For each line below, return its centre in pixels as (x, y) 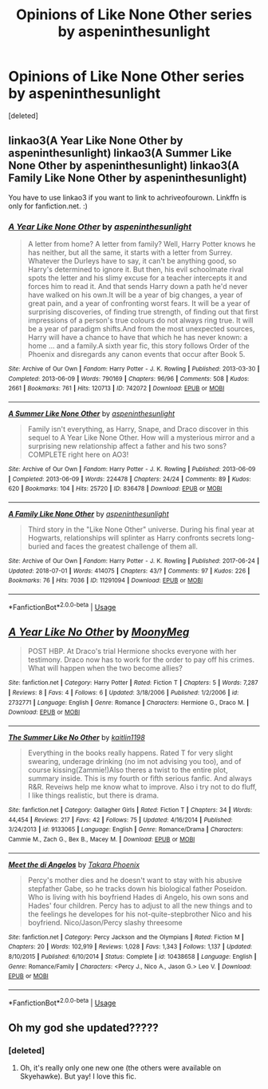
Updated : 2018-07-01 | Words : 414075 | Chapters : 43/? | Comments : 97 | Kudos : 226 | (129, 571)
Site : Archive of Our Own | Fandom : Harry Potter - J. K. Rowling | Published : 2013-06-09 (132, 469)
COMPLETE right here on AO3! (78, 455)
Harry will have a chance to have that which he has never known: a (138, 338)
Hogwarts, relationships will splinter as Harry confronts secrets (131, 537)
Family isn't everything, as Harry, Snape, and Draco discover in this (138, 430)
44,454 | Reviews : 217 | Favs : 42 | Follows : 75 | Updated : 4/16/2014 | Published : (120, 820)
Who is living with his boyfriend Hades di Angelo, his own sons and (138, 897)
